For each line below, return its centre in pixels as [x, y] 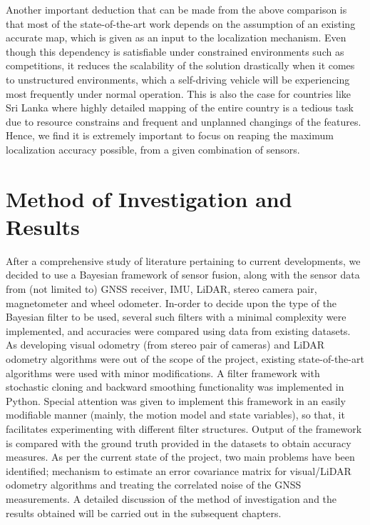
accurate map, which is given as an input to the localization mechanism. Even [176, 37]
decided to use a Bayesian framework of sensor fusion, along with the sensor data [183, 275]
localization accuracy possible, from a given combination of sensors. [153, 149]
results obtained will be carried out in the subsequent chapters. [144, 512]
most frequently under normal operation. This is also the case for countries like [179, 93]
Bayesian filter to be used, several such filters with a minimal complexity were [176, 317]
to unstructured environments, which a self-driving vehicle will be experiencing [178, 79]
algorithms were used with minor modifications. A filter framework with [163, 372]
